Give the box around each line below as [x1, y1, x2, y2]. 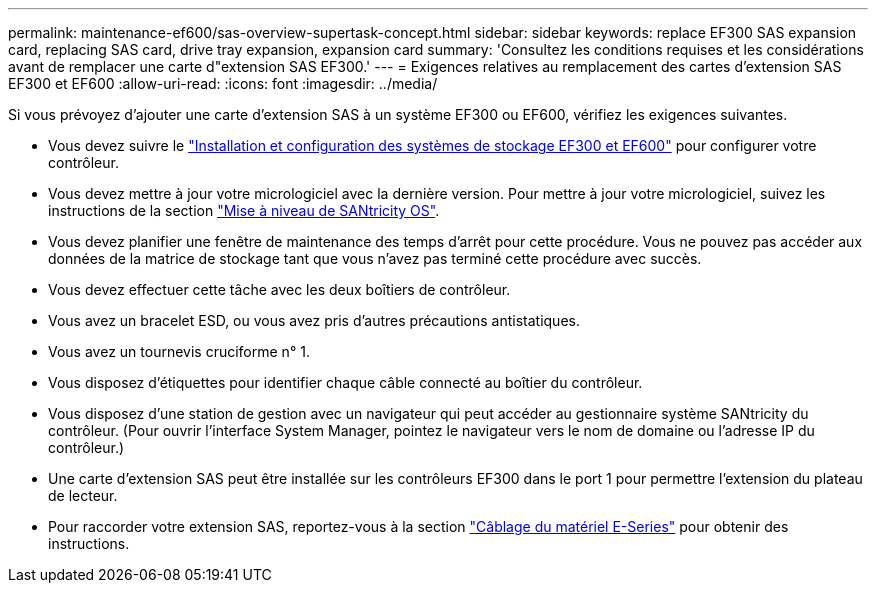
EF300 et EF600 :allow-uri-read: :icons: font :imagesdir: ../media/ [8, 75, 438, 92]
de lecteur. [48, 487, 118, 504]
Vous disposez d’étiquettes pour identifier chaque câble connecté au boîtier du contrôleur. [48, 374, 643, 391]
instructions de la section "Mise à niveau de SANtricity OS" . [48, 202, 440, 219]
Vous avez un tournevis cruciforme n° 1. [48, 343, 310, 360]
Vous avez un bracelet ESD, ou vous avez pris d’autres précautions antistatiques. [48, 312, 580, 329]
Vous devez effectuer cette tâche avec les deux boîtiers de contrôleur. [48, 281, 511, 298]
